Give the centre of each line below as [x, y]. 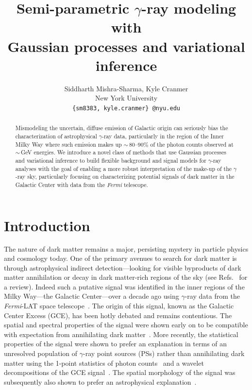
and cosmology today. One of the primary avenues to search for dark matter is [120, 258]
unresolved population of [41, 353]
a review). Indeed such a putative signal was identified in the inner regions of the [124, 286]
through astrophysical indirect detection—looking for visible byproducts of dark [123, 267]
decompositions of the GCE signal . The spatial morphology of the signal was [120, 372]
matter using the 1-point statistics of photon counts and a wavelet [104, 363]
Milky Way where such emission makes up [68, 144]
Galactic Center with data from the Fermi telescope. [82, 184]
